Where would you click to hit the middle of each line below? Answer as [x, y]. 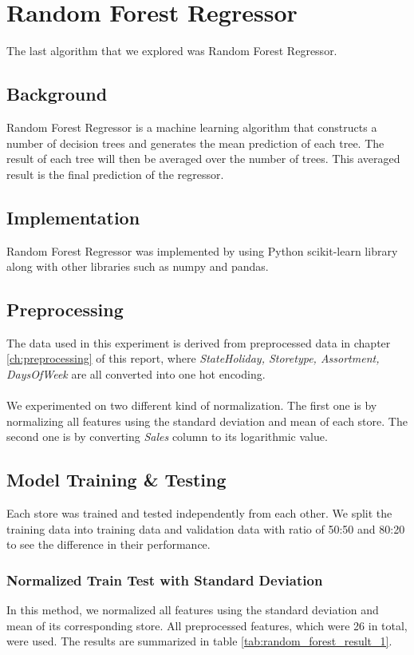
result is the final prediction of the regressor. [115, 174]
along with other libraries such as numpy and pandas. [138, 266]
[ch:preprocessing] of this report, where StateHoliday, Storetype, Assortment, [193, 358]
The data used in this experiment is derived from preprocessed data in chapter [199, 342]
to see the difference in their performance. [108, 544]
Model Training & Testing [116, 480]
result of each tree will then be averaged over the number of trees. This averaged [203, 159]
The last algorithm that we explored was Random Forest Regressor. [172, 51]
